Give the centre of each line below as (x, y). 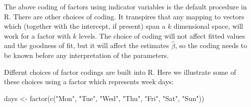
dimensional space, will (208, 26)
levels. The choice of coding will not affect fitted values (162, 35)
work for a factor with (37, 35)
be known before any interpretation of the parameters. (86, 55)
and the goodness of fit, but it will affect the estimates (87, 45)
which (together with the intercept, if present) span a (85, 26)
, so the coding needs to (211, 45)
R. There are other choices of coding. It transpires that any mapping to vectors (124, 16)
